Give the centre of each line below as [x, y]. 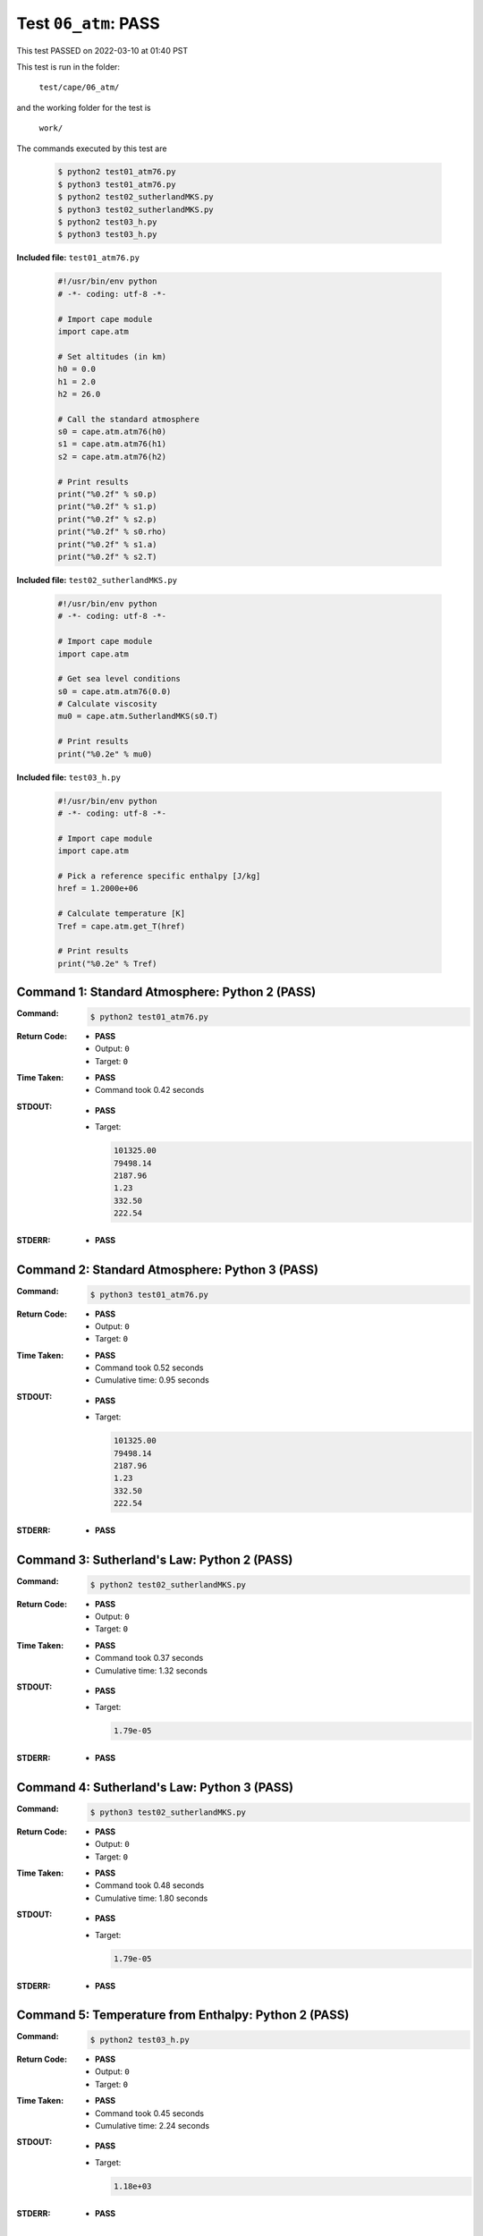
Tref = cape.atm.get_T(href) [122, 926]
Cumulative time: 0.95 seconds [152, 1380]
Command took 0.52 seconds [149, 1368]
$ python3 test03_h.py [107, 234]
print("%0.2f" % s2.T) [107, 557]
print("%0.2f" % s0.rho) [112, 532]
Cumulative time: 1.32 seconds [151, 1670]
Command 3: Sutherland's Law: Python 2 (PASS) [155, 1560]
